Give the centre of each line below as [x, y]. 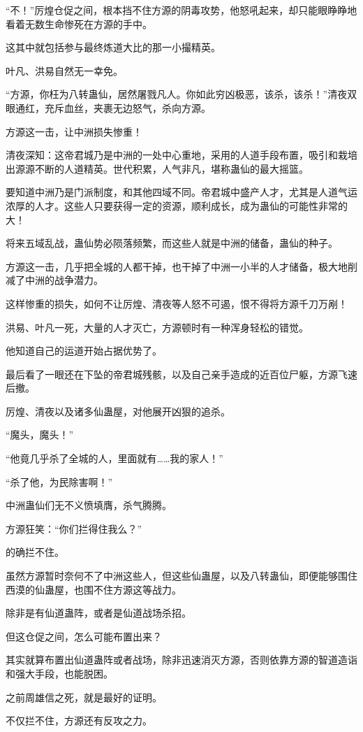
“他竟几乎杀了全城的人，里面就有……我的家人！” [114, 458]
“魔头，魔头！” [40, 435]
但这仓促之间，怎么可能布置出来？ [84, 636]
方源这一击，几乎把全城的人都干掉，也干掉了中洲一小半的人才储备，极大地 [177, 266]
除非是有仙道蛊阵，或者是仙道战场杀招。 [98, 613]
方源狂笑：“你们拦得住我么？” [74, 528]
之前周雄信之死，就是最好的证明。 [84, 697]
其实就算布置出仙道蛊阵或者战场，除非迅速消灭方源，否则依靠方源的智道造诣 [181, 660]
